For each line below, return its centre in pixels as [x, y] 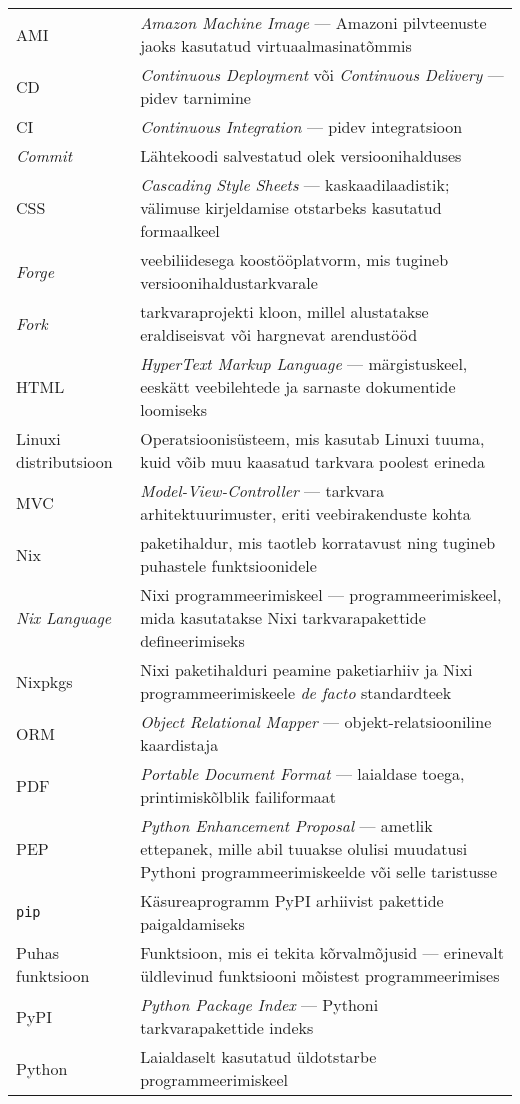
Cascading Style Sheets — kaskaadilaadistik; [295, 184]
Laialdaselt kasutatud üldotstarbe [258, 1056]
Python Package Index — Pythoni [259, 1004]
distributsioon [64, 461]
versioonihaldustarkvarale [229, 282]
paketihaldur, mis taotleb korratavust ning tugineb [318, 542]
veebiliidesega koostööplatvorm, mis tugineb [294, 259]
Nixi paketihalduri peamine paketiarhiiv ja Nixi [306, 669]
